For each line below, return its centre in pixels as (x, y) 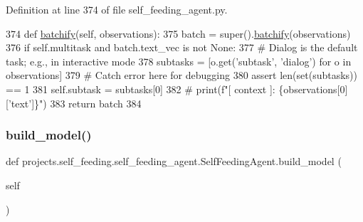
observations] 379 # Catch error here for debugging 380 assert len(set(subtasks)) (182, 75)
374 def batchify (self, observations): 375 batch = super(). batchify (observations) (178, 33)
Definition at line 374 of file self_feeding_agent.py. (117, 9)
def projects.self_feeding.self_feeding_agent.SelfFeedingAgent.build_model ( (174, 161)
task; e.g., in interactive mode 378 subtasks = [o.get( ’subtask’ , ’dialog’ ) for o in (179, 61)
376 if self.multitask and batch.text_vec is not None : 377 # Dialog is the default (182, 47)
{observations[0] (313, 89)
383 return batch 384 (96, 103)
